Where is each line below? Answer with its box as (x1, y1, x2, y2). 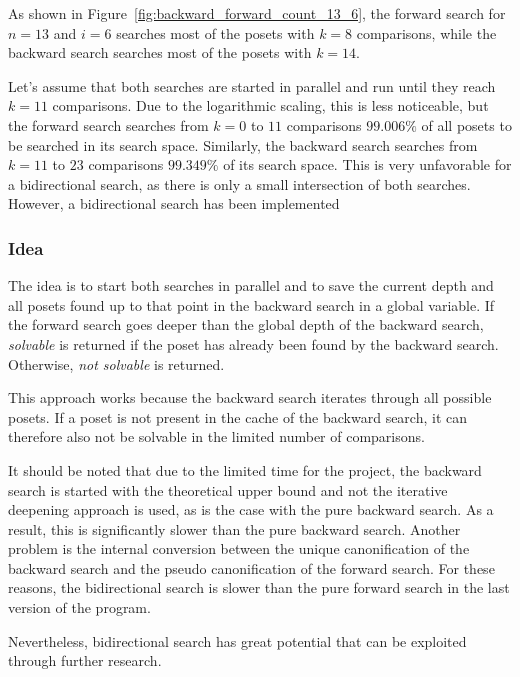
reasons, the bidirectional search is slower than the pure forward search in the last (8, 577, 510, 598)
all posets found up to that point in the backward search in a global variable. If (8, 294, 495, 315)
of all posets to (421, 114, 512, 135)
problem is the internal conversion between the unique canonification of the (8, 538, 470, 559)
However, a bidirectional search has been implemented (8, 193, 340, 214)
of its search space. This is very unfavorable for (223, 154, 512, 175)
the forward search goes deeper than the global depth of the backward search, (8, 314, 484, 335)
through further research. (8, 650, 162, 671)
